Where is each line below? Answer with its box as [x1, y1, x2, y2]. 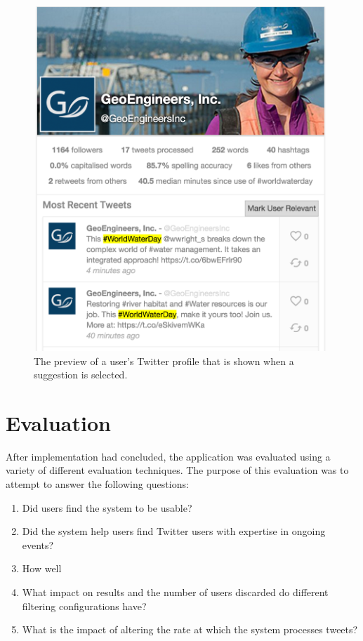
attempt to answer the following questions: [6, 477, 189, 491]
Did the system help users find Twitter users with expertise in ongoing [22, 524, 326, 538]
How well [22, 561, 62, 576]
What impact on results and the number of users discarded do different [22, 585, 329, 599]
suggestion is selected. [34, 367, 128, 382]
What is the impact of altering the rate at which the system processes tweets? [22, 622, 358, 637]
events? [22, 537, 54, 552]
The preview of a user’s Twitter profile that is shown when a [34, 353, 294, 368]
